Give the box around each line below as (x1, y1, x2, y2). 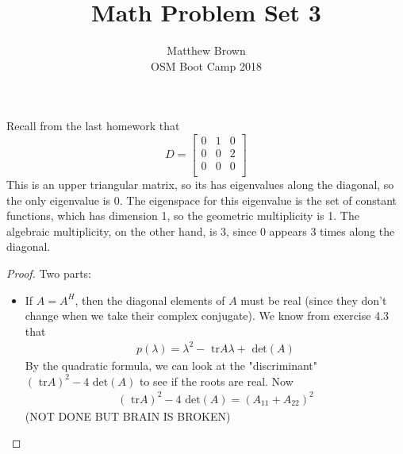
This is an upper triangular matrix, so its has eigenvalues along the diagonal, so (6, 176, 394, 193)
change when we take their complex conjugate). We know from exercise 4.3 (25, 307, 390, 324)
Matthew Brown (167, 42, 246, 59)
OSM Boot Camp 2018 (151, 57, 262, 74)
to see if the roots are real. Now (139, 372, 294, 389)
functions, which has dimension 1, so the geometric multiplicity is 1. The (6, 207, 359, 224)
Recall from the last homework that (6, 117, 180, 134)
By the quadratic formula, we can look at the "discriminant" (25, 356, 318, 373)
